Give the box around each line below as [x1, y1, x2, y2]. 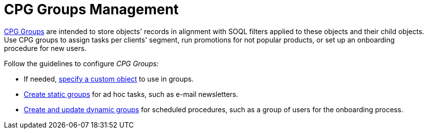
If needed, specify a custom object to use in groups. [24, 74, 194, 83]
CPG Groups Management [4, 1, 179, 18]
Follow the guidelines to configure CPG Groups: [4, 59, 159, 68]
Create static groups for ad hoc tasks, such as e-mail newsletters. [24, 89, 238, 98]
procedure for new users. [4, 44, 87, 52]
